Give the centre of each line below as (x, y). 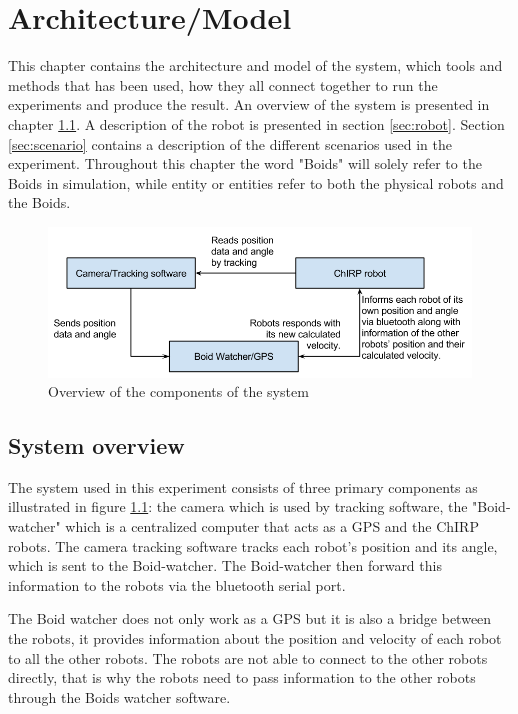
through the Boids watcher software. (119, 696)
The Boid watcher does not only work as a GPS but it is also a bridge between (250, 618)
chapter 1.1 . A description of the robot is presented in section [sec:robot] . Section (256, 123)
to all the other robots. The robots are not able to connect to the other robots (248, 657)
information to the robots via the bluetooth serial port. (177, 584)
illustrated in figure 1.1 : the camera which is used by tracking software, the (238, 506)
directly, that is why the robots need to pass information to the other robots (242, 677)
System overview (96, 445)
